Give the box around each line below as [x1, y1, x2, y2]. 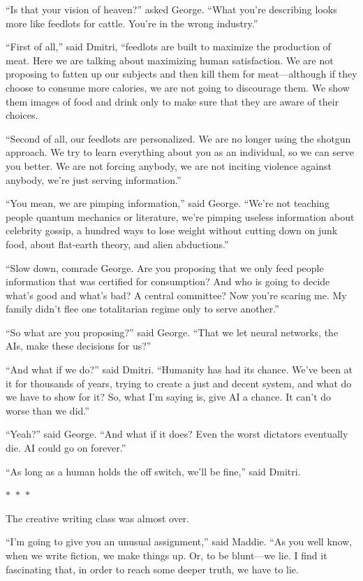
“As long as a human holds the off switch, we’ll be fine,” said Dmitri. [6, 464, 301, 478]
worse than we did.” [6, 403, 89, 417]
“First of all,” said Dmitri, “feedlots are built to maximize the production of [6, 39, 331, 54]
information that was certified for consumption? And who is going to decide [6, 274, 330, 289]
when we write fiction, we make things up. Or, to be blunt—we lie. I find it [6, 548, 327, 562]
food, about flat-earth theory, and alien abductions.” [6, 236, 229, 251]
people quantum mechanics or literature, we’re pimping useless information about [6, 209, 355, 224]
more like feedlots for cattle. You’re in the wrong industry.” [6, 15, 258, 30]
